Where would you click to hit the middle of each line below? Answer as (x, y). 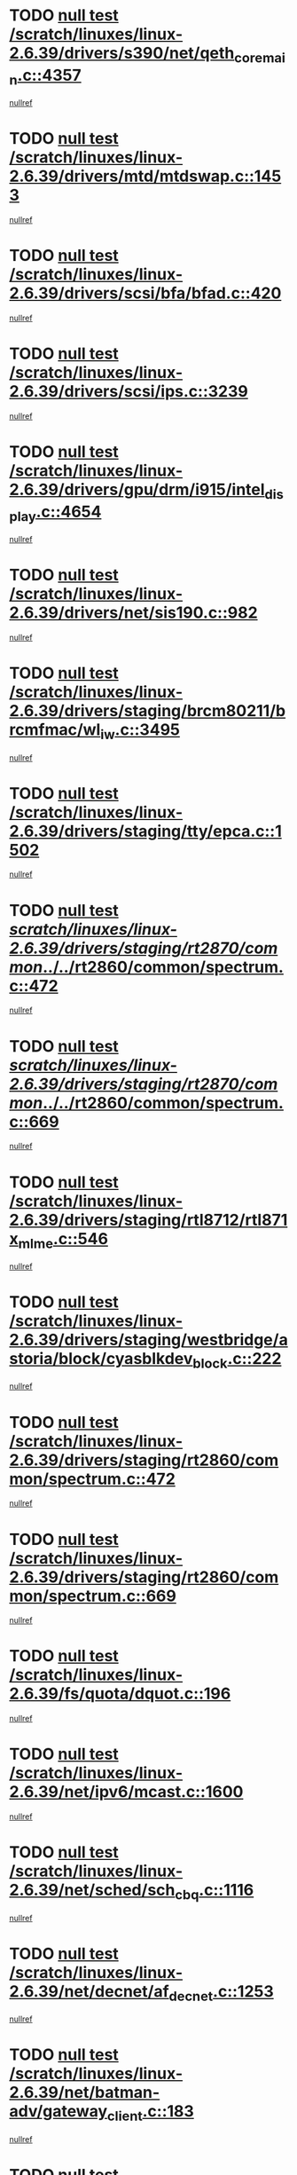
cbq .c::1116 (214, 1892)
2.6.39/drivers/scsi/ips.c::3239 (129, 392)
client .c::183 (151, 2113)
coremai (260, 58)
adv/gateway (59, 2112)
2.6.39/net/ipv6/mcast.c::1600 (126, 1792)
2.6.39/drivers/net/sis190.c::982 (134, 613)
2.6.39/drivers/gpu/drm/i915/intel (137, 490)
